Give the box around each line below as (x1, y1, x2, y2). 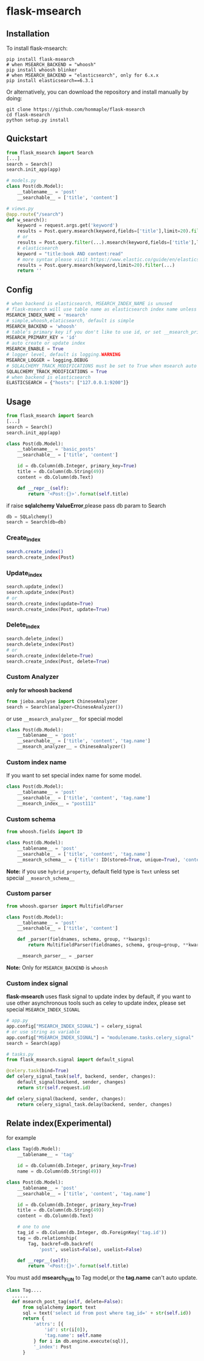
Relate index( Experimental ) (6, 1118, 112, 1128)
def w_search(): (6, 217, 47, 223)
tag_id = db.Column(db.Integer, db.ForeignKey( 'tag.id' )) (17, 1230, 167, 1236)
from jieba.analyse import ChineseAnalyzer (6, 698, 118, 705)
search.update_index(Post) (6, 590, 75, 596)
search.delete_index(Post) (6, 641, 75, 647)
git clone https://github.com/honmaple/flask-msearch (6, 106, 146, 112)
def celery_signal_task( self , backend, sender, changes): (6, 1073, 156, 1080)
